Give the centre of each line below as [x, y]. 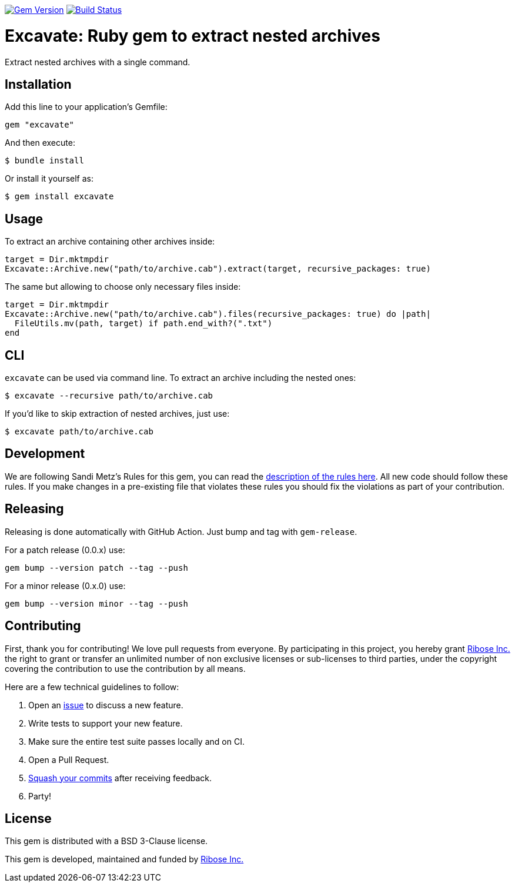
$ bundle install [44, 161]
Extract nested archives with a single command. [98, 62]
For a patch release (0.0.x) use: [65, 550]
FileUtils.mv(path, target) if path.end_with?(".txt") [143, 324]
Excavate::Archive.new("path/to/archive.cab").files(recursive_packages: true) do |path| [218, 314]
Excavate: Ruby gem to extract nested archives [193, 36]
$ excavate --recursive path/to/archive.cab [109, 396]
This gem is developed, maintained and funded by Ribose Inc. [124, 859]
